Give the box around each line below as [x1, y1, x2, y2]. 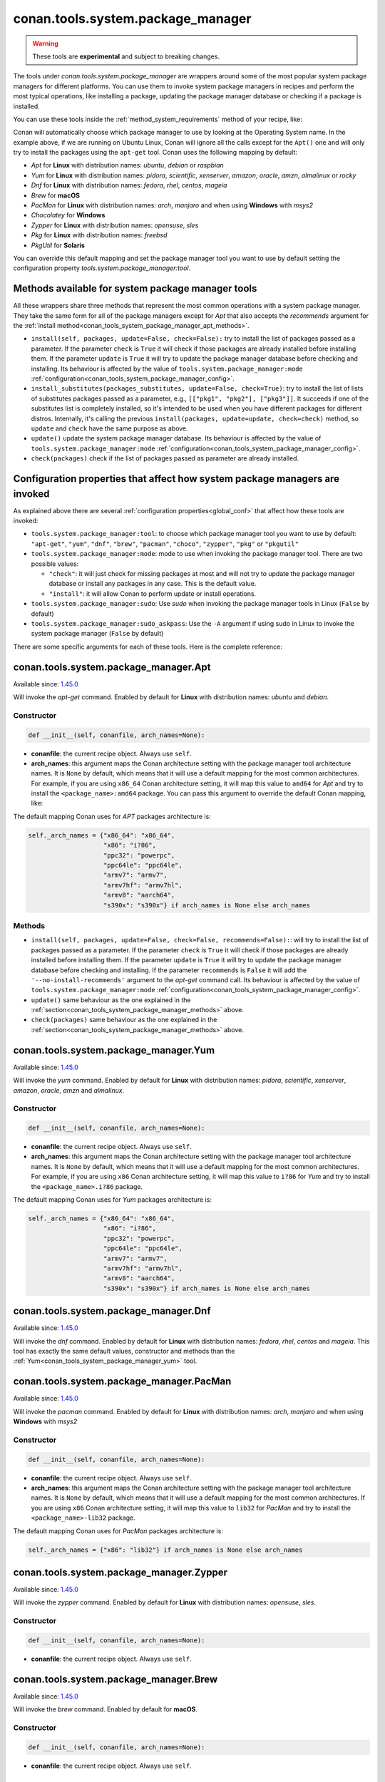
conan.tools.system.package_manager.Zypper [13, 1566, 228, 1578]
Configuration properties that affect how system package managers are [13, 473, 340, 485]
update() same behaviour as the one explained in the [31, 995, 191, 1004]
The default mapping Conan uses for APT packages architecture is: [13, 812, 212, 820]
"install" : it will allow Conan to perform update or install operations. [48, 589, 257, 598]
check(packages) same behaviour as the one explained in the [31, 1016, 217, 1024]
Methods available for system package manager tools [13, 282, 257, 295]
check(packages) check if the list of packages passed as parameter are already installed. [31, 454, 299, 463]
